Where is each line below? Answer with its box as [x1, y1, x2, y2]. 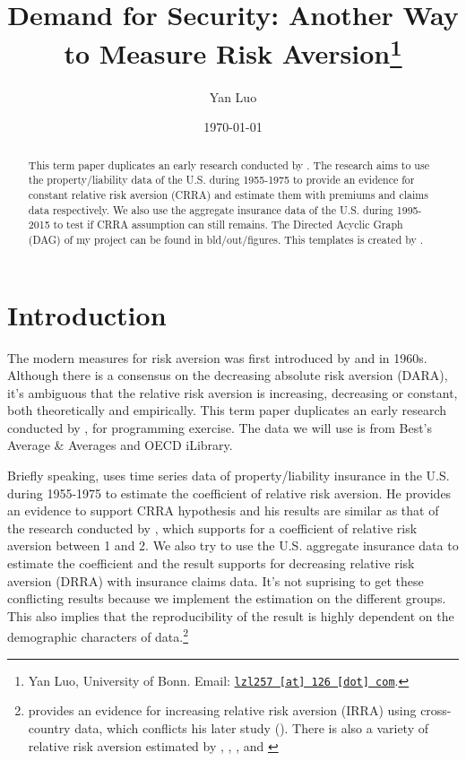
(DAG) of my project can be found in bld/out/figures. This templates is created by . [28, 231, 424, 246]
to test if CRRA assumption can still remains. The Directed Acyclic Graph [53, 217, 403, 232]
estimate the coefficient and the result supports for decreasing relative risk [7, 554, 415, 573]
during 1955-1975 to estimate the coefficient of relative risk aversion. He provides [7, 483, 452, 502]
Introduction [7, 296, 167, 333]
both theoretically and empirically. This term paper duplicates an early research [7, 401, 447, 419]
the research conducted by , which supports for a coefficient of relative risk [7, 518, 418, 537]
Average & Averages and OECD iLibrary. [7, 436, 233, 454]
